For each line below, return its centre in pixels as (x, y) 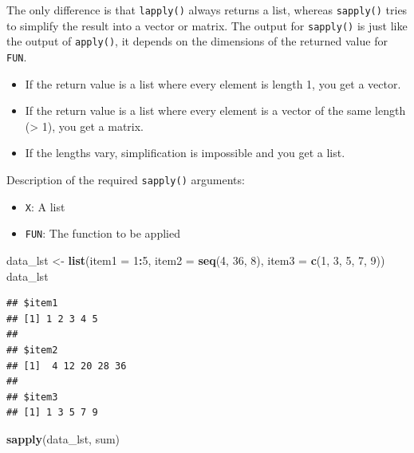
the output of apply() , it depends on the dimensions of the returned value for (197, 41)
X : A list (45, 206)
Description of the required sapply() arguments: (126, 179)
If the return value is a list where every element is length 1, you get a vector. (213, 83)
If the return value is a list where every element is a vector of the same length (215, 110)
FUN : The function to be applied (103, 233)
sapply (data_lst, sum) (63, 438)
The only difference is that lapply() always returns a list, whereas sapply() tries (207, 10)
